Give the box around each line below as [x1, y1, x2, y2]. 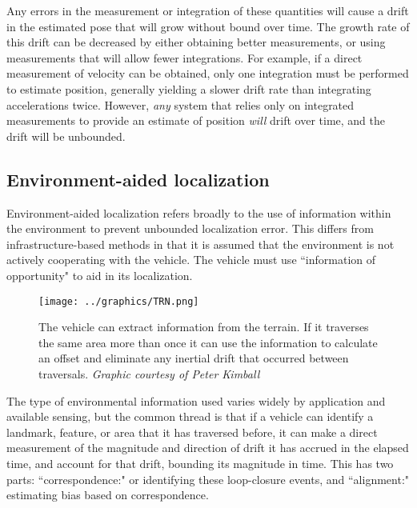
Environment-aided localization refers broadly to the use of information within [6, 204, 391, 221]
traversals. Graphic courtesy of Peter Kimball [38, 365, 260, 382]
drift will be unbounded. [6, 127, 126, 144]
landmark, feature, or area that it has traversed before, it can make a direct [6, 423, 378, 440]
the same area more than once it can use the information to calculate [38, 334, 378, 350]
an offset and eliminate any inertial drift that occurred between [38, 350, 349, 366]
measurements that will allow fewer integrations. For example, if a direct [6, 49, 363, 66]
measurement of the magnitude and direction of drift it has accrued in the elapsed [6, 439, 409, 456]
